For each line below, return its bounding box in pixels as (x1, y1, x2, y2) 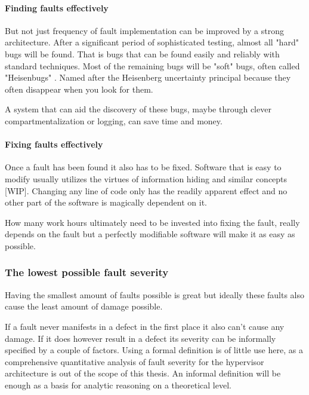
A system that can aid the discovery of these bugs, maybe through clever (5, 103, 271, 115)
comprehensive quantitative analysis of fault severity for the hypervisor (5, 355, 264, 368)
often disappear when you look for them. (5, 82, 153, 95)
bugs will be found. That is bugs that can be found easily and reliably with (5, 47, 280, 60)
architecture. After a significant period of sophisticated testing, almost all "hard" (5, 36, 299, 48)
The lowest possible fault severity (5, 265, 169, 280)
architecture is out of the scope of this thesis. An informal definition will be (5, 367, 281, 379)
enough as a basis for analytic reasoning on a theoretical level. (5, 378, 231, 391)
